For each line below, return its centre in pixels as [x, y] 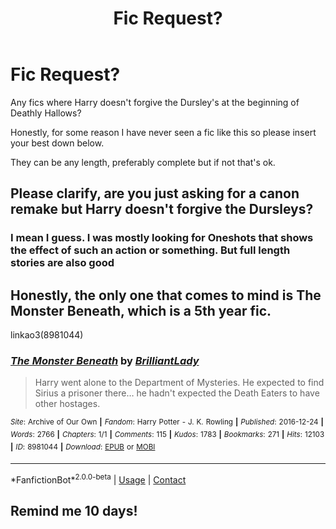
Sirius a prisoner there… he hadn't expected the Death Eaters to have [177, 393]
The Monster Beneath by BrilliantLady [105, 360]
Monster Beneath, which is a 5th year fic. [141, 310]
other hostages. [67, 404]
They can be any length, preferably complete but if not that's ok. [143, 162]
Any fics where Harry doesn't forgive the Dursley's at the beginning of [155, 102]
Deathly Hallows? [46, 113]
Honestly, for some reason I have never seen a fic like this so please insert [163, 132]
